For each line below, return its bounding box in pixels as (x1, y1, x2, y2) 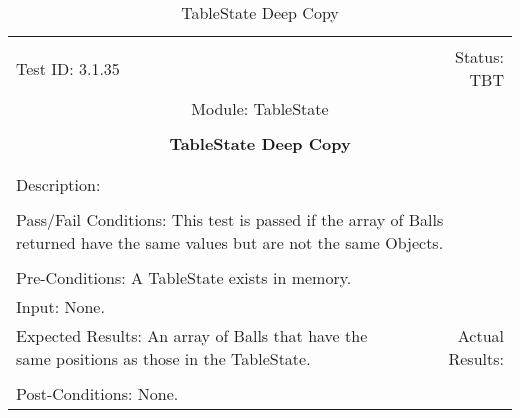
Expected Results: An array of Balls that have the (16, 324, 368, 347)
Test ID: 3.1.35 (16, 56, 120, 80)
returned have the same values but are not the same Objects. (16, 231, 444, 254)
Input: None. (16, 295, 105, 318)
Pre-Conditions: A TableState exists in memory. (16, 266, 352, 289)
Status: (455, 45, 504, 68)
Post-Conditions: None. (16, 382, 179, 405)
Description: (16, 173, 101, 196)
